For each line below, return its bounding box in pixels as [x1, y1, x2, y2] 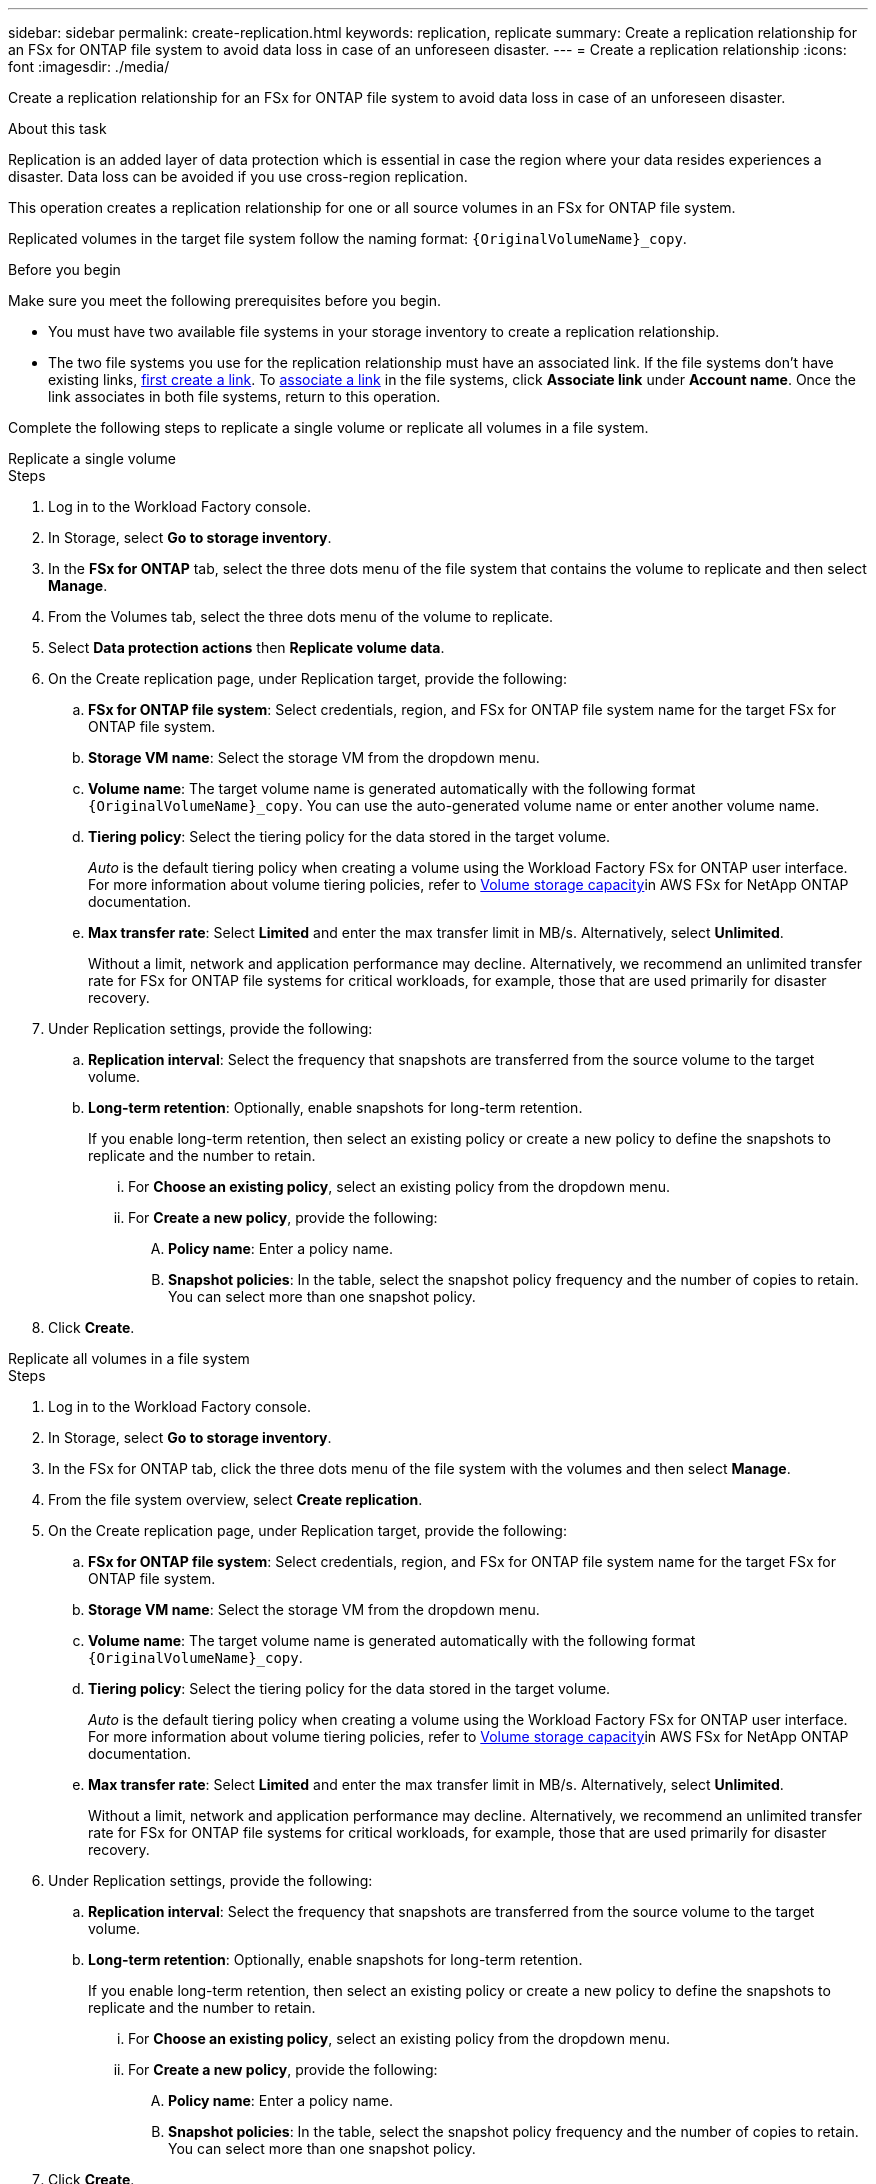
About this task [8, 120, 107, 137]
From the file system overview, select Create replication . [48, 1491, 423, 1508]
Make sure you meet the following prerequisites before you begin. [8, 292, 441, 309]
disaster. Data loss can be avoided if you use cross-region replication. [8, 168, 468, 185]
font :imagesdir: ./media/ [8, 58, 170, 75]
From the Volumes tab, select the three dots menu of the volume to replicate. [48, 608, 554, 625]
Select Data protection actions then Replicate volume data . [48, 639, 445, 656]
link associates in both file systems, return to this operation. [48, 388, 441, 405]
